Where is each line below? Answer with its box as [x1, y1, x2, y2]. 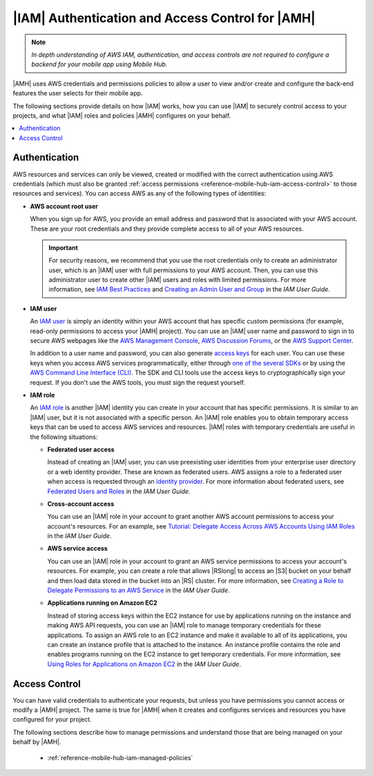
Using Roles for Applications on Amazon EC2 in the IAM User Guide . [47, 660, 242, 668]
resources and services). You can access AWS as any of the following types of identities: [12, 189, 267, 198]
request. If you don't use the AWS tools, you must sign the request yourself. [30, 378, 245, 386]
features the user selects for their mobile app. [12, 89, 143, 97]
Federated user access [47, 445, 115, 453]
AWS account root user [30, 202, 99, 210]
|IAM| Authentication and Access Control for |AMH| [12, 10, 316, 26]
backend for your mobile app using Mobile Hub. [31, 60, 168, 68]
